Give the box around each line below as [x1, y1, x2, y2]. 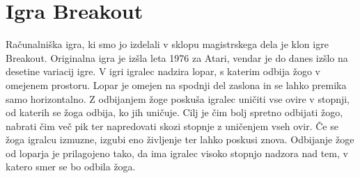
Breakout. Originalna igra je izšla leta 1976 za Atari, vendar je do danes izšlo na [6, 50, 348, 65]
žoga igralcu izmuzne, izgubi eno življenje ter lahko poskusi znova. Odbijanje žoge [6, 132, 354, 147]
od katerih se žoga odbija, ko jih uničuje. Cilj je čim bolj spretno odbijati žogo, [6, 105, 343, 120]
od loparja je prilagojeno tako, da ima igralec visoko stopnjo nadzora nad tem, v [6, 145, 348, 160]
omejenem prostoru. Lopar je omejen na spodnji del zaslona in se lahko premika [6, 77, 347, 92]
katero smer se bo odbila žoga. [6, 159, 136, 174]
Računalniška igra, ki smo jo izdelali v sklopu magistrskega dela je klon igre [6, 37, 329, 51]
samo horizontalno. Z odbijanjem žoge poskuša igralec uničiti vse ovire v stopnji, [6, 91, 350, 106]
